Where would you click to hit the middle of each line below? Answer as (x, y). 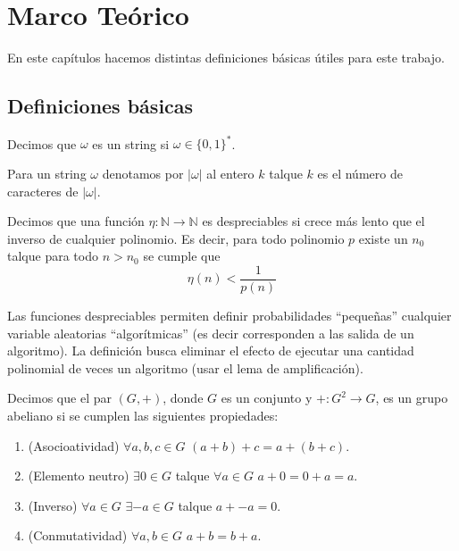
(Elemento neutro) (79, 476)
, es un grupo (412, 398)
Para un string (47, 174)
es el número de (360, 174)
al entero (230, 174)
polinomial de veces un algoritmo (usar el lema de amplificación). (185, 367)
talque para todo (53, 256)
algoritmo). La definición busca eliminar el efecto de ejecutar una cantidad (211, 351)
